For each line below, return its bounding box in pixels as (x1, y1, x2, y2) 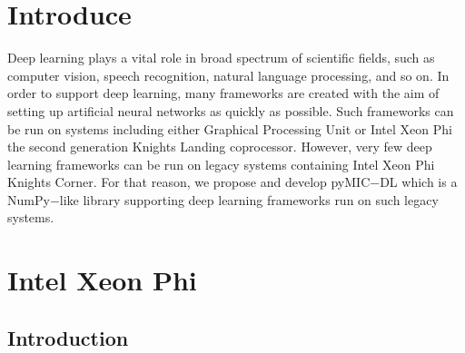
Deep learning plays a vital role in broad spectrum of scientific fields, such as (7, 48, 435, 67)
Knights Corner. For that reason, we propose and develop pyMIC (7, 172, 371, 191)
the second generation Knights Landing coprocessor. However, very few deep (7, 137, 432, 156)
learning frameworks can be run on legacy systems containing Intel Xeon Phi (7, 154, 435, 173)
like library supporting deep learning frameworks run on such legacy (59, 190, 439, 209)
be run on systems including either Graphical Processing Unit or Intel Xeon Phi (7, 119, 452, 138)
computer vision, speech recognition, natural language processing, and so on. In (7, 65, 450, 84)
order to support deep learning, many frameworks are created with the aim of (7, 83, 440, 103)
